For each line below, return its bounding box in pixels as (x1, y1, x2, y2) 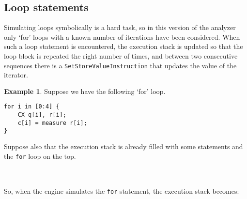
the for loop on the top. (4, 151, 76, 161)
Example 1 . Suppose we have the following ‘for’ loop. (4, 86, 166, 96)
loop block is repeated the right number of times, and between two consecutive (4, 50, 238, 61)
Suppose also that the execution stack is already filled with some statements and (4, 141, 243, 152)
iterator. (4, 70, 28, 80)
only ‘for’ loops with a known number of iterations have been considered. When (4, 31, 240, 42)
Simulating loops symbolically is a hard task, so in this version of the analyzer (4, 22, 236, 32)
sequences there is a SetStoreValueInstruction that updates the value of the (4, 60, 237, 70)
